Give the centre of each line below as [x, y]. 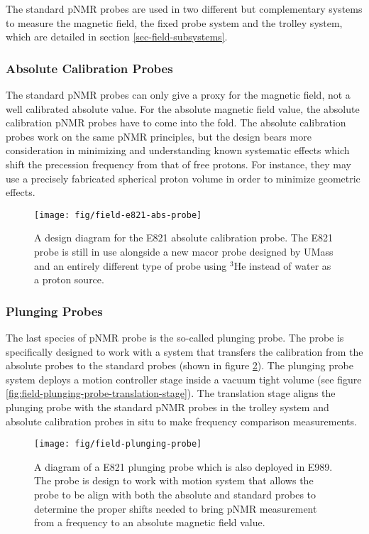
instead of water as [290, 265]
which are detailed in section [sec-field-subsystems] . [117, 37]
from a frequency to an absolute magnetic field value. [150, 522]
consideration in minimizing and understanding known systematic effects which [178, 150]
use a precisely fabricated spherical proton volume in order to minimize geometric [183, 178]
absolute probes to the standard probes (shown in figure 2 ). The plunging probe [180, 365]
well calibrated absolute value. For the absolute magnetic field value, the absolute [183, 108]
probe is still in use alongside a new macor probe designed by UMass [184, 251]
